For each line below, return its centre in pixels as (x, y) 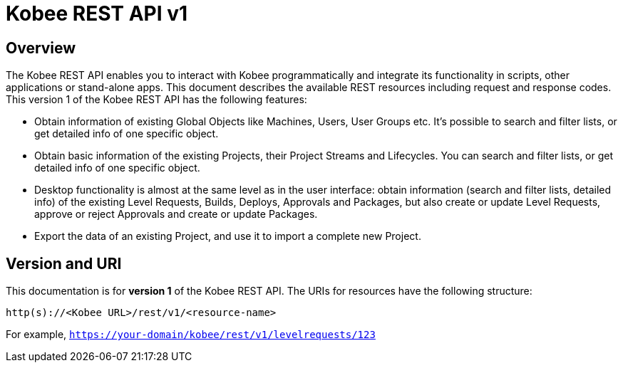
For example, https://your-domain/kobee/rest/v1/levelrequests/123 (191, 335)
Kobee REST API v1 (97, 14)
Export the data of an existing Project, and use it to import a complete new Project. (228, 236)
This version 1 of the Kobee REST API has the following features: (156, 100)
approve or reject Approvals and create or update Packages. (176, 214)
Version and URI (64, 263)
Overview (41, 48)
